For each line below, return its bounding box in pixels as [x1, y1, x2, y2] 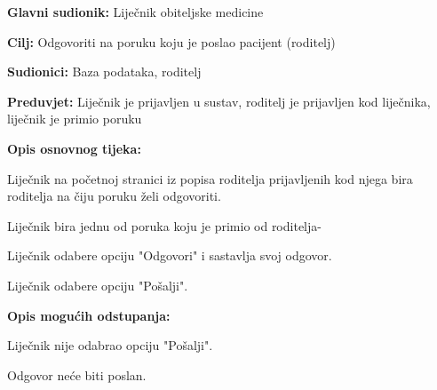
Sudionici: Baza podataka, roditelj [7, 62, 202, 81]
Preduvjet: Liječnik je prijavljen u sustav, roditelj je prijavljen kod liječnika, [7, 92, 431, 110]
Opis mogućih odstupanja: [7, 306, 171, 324]
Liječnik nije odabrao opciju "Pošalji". [7, 336, 213, 354]
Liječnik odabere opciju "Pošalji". [7, 275, 188, 294]
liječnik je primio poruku [7, 109, 142, 128]
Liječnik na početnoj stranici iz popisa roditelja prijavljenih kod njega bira [7, 169, 413, 187]
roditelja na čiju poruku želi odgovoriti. [7, 187, 221, 205]
